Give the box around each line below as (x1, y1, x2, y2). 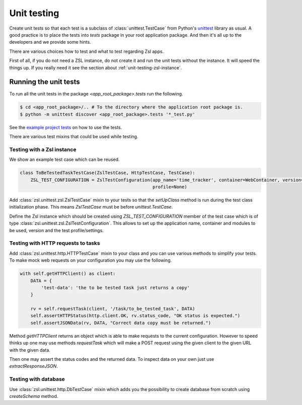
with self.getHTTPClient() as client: (20, 271, 116, 276)
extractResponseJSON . (9, 363, 58, 369)
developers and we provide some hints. (9, 39, 91, 45)
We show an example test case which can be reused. (9, 156, 120, 163)
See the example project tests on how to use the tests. (9, 124, 122, 130)
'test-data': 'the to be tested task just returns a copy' (41, 284, 190, 290)
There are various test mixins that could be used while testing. (9, 134, 138, 140)
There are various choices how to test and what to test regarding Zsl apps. (9, 48, 164, 54)
